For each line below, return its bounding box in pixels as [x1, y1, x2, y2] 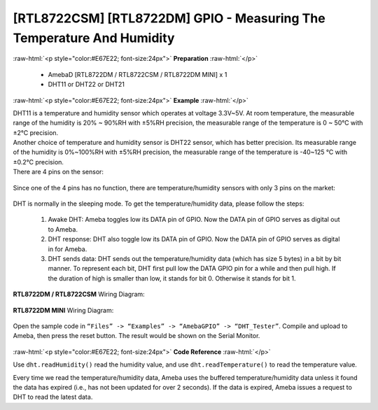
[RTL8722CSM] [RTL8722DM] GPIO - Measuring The [13, 10, 325, 26]
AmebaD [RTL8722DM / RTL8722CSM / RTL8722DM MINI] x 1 [48, 70, 227, 78]
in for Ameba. [48, 245, 87, 253]
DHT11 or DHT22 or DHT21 [48, 80, 125, 89]
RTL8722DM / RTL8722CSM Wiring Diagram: [13, 290, 145, 299]
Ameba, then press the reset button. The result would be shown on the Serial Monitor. [13, 332, 260, 340]
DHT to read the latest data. [13, 393, 93, 402]
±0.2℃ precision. [13, 157, 64, 166]
